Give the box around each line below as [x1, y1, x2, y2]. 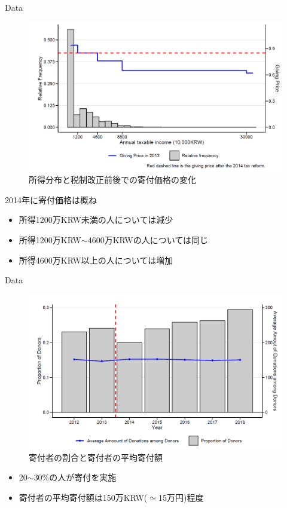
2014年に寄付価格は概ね [5, 193, 97, 206]
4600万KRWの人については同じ [87, 234, 209, 246]
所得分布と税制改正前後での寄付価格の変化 [29, 173, 196, 186]
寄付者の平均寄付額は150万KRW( [19, 491, 148, 503]
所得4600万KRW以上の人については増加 [19, 253, 173, 266]
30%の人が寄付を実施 [33, 471, 117, 483]
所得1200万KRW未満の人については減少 [19, 213, 173, 226]
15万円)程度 [158, 491, 204, 503]
